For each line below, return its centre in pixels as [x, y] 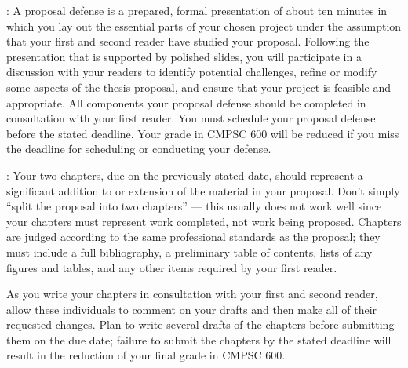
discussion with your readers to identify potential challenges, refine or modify [192, 72]
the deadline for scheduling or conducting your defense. [139, 149]
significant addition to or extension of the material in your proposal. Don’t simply [203, 190]
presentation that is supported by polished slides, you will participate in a [184, 56]
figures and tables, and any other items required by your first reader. [172, 267]
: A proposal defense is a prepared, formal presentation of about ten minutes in [197, 10]
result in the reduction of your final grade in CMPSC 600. [146, 355]
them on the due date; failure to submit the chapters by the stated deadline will [199, 339]
